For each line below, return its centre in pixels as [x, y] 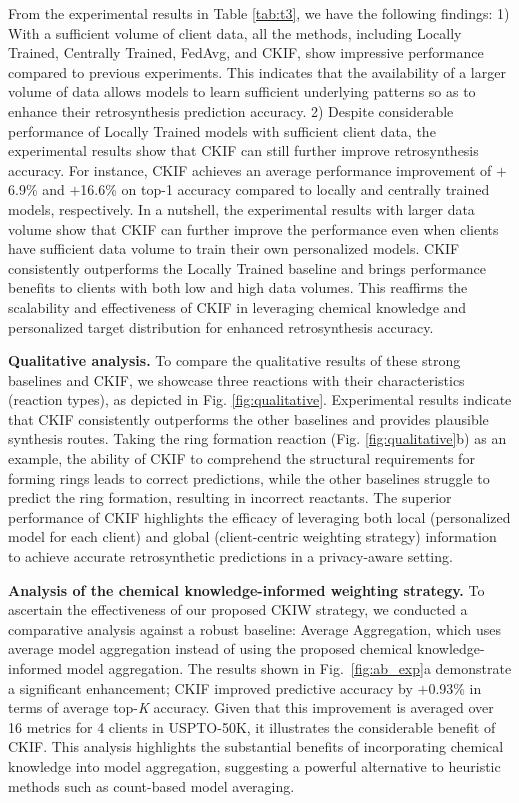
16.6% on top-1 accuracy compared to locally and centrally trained [285, 189]
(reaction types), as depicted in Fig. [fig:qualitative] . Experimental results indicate [260, 399]
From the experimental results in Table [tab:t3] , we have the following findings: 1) [259, 13]
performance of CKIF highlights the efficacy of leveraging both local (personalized [259, 516]
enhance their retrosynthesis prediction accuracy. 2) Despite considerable [231, 110]
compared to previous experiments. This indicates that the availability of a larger [257, 71]
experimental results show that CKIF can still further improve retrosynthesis [243, 150]
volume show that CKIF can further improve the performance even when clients [253, 228]
